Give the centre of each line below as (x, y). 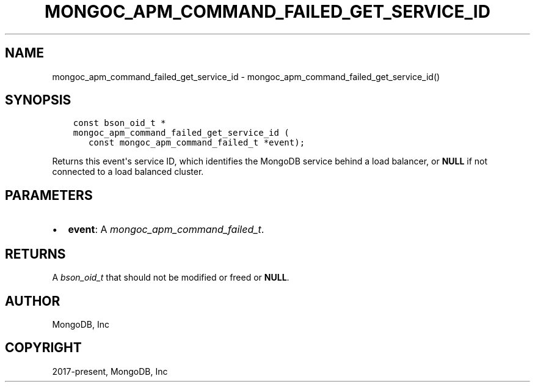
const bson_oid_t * (119, 123)
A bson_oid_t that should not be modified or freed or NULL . (171, 278)
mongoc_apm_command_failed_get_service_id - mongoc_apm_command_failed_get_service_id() (246, 76)
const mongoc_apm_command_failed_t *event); (197, 143)
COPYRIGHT (43, 348)
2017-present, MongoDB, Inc (110, 371)
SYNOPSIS (38, 100)
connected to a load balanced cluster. (128, 172)
